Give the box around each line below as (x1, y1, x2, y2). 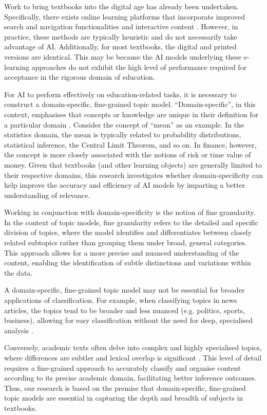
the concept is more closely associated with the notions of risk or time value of (4, 149, 251, 160)
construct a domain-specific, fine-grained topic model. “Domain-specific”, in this (4, 99, 256, 110)
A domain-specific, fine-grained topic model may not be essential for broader (4, 284, 245, 295)
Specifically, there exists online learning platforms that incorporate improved (4, 11, 245, 22)
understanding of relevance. (4, 189, 90, 200)
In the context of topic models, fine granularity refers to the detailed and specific (4, 216, 259, 227)
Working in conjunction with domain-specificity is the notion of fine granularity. (4, 207, 256, 218)
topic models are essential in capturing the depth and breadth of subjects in (4, 392, 243, 403)
